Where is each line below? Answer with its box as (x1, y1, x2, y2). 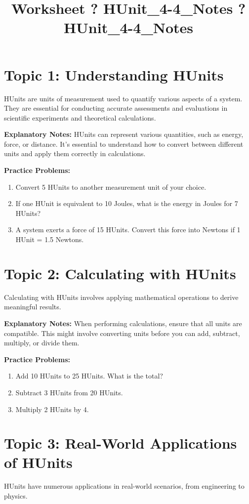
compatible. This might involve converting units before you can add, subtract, (4, 328, 240, 338)
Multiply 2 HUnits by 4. (15, 404, 89, 414)
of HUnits (4, 452, 73, 472)
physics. (4, 491, 28, 501)
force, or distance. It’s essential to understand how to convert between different (4, 138, 244, 149)
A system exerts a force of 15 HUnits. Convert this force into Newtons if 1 (15, 224, 241, 235)
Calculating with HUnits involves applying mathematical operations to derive (4, 292, 239, 302)
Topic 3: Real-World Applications (4, 433, 237, 453)
